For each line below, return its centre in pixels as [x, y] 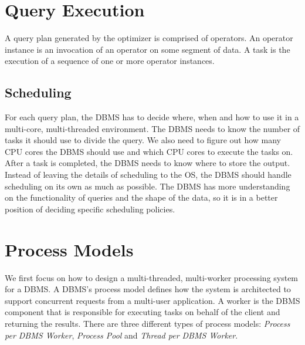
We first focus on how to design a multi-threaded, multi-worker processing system [152, 277]
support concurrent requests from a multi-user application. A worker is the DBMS [152, 300]
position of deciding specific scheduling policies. [90, 209]
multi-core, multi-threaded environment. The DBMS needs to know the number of [152, 128]
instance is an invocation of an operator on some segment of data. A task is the [148, 49]
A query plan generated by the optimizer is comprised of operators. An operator [149, 38]
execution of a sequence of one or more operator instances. [110, 61]
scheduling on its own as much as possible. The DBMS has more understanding [148, 186]
